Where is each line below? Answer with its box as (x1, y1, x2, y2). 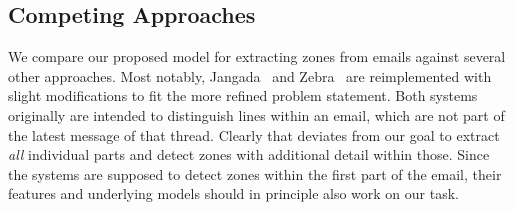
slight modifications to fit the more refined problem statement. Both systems (8, 85, 478, 106)
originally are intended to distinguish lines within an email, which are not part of (8, 104, 505, 125)
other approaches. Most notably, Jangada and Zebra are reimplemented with (8, 65, 492, 86)
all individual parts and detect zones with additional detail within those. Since (8, 144, 490, 165)
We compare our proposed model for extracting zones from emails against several (8, 46, 506, 67)
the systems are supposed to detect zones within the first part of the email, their (8, 163, 502, 184)
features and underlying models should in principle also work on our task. (8, 183, 459, 204)
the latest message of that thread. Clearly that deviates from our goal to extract (8, 124, 500, 145)
